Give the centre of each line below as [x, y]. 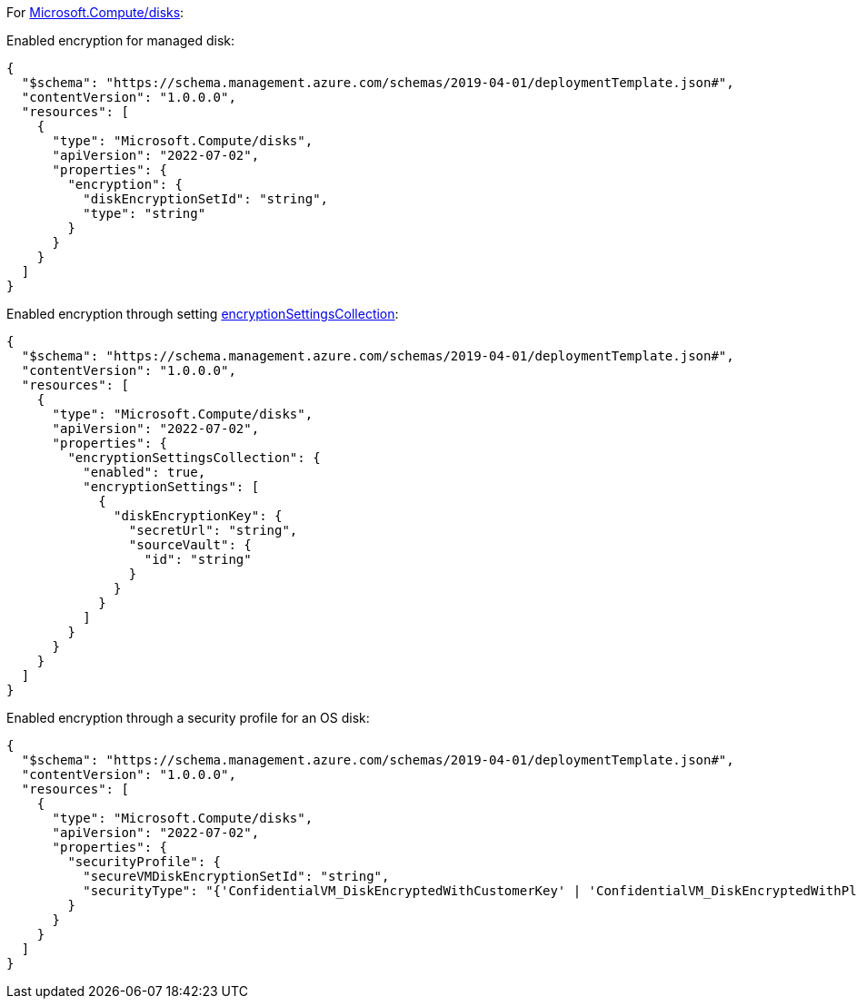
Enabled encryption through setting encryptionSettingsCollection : [203, 314]
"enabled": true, [144, 472]
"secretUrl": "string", [213, 530]
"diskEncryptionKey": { [198, 516]
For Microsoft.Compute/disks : [95, 12]
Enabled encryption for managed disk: [121, 40]
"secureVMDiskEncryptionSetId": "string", [236, 876]
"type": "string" [144, 213]
